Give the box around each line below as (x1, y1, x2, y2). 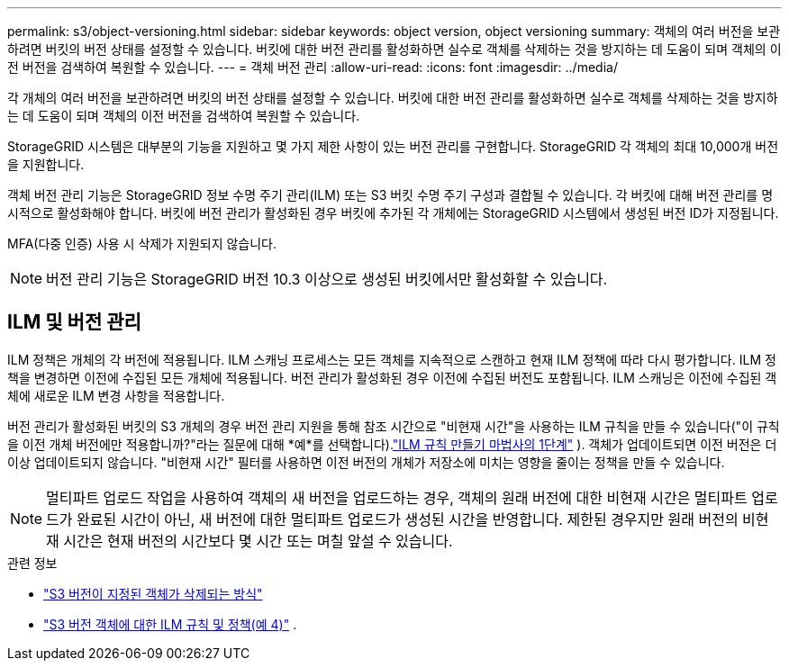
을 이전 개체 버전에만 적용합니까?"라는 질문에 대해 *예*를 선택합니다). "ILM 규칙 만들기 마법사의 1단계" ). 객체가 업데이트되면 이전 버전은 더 (7, 436, 777, 452)
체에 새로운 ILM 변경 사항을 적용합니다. (7, 387, 225, 403)
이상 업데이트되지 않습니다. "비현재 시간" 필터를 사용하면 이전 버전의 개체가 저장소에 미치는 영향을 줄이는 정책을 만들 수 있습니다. (7, 454, 725, 470)
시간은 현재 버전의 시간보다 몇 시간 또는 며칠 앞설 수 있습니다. (63, 531, 453, 550)
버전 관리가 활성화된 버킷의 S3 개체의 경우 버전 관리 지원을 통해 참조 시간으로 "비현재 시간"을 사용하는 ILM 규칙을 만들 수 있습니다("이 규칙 (7, 418, 780, 434)
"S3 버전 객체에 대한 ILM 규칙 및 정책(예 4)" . (43, 616, 297, 632)
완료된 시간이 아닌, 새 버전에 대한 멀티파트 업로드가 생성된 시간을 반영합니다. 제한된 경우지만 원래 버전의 (77, 510, 739, 528)
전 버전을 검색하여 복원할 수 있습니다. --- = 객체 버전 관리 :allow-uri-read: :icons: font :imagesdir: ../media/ (7, 59, 618, 75)
